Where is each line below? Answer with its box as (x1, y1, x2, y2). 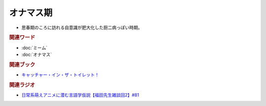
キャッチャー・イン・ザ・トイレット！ (21, 72, 100, 78)
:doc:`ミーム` (21, 45, 48, 51)
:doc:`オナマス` (21, 52, 52, 57)
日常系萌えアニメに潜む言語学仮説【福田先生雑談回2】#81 (21, 92, 139, 98)
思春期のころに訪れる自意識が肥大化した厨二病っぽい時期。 (21, 25, 142, 30)
